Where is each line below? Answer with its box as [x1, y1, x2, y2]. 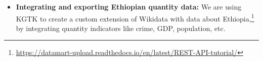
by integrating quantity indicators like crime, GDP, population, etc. [16, 22, 226, 33]
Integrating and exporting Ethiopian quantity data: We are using [16, 1, 242, 11]
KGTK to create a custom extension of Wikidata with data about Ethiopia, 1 [16, 11, 254, 23]
